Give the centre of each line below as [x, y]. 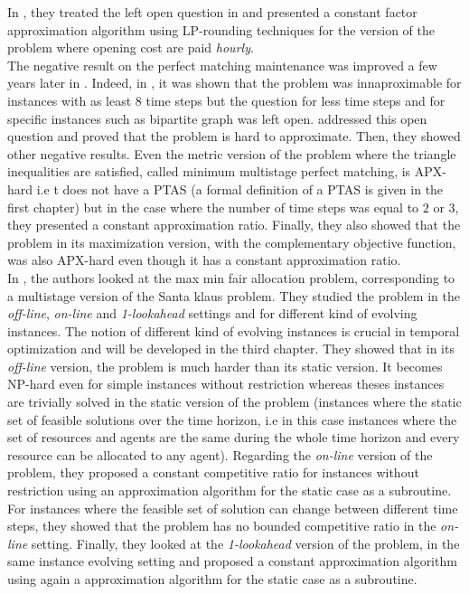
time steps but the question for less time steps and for [295, 100]
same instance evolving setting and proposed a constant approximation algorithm [232, 561]
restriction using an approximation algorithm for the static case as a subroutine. [230, 490]
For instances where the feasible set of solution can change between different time [233, 508]
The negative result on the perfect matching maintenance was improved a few [222, 65]
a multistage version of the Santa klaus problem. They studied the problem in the [234, 295]
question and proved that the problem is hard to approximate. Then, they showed [234, 136]
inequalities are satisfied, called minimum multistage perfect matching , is [209, 171]
